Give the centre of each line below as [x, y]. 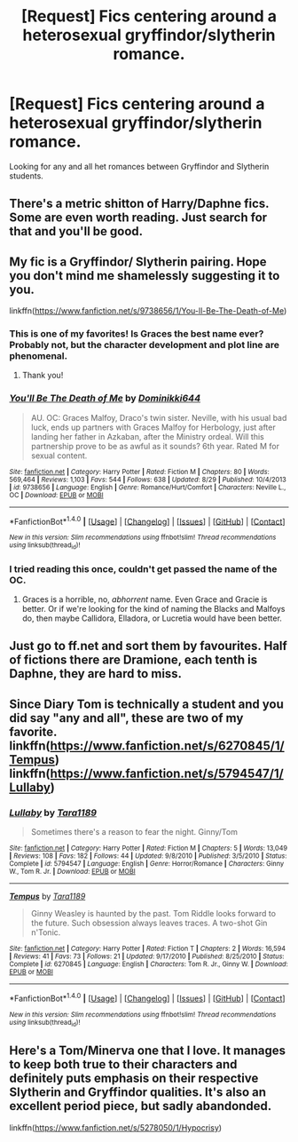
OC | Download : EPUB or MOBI [56, 495]
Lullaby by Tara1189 [53, 813]
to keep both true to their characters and [123, 1064]
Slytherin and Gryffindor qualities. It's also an [138, 1093]
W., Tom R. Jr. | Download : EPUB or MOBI [72, 872]
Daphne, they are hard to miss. [96, 674]
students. [27, 176]
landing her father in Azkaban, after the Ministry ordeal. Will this [147, 436]
